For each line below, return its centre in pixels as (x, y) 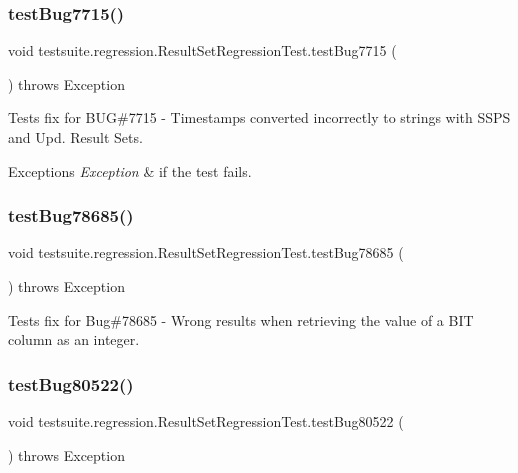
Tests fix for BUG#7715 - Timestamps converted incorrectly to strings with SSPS (259, 117)
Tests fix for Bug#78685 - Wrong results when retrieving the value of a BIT (241, 319)
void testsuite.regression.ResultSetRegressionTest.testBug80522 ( (206, 421)
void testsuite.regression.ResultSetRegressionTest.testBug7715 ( (202, 50)
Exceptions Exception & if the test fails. (130, 170)
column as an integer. (74, 339)
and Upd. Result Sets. (75, 137)
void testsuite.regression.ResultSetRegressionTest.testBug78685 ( (206, 252)
